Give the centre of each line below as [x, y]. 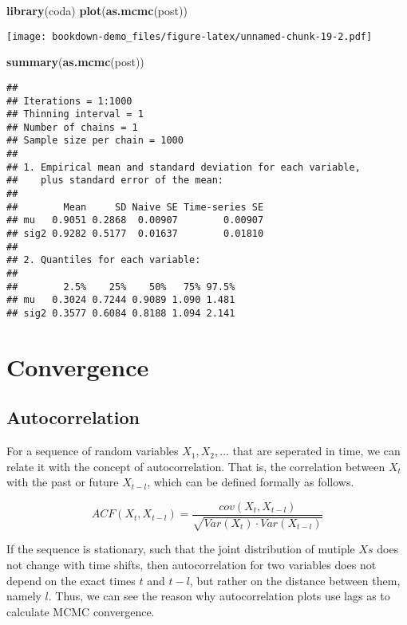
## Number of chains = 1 [72, 127]
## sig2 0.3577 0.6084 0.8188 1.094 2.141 [121, 313]
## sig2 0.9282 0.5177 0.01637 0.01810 [135, 234]
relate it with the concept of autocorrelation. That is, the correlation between [196, 466]
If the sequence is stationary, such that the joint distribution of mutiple [181, 549]
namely [24, 596]
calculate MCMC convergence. [81, 611]
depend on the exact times [71, 580]
